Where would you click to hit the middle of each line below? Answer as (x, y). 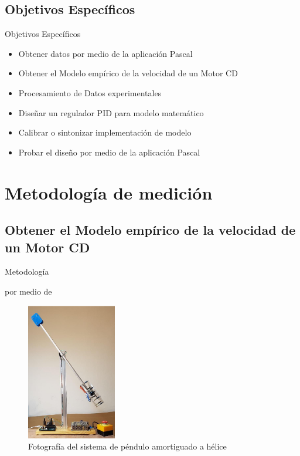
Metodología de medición (109, 192)
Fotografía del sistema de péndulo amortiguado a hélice (127, 446)
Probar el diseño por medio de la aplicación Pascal (109, 152)
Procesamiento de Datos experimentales (90, 92)
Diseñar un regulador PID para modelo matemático (111, 112)
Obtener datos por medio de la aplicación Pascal (105, 53)
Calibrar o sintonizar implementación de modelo (105, 132)
